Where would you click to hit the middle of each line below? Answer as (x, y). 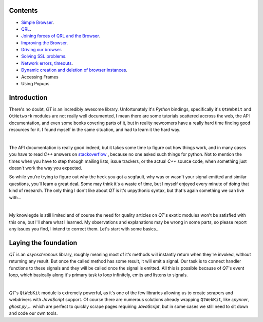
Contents (23, 10)
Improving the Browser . (45, 43)
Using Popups (35, 84)
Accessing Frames (40, 77)
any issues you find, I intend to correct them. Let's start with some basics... (85, 229)
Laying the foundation (43, 243)
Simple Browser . (38, 22)
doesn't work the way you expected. (46, 168)
